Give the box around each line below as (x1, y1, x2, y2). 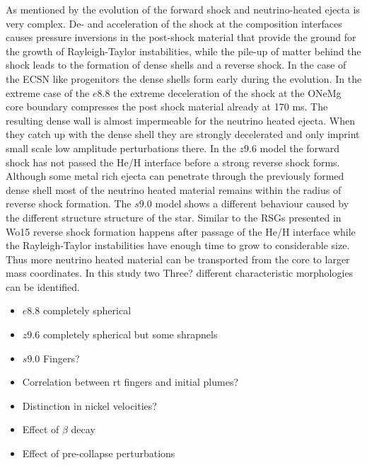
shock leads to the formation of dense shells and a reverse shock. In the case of (6, 57, 346, 72)
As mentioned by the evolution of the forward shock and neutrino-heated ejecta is (6, 2, 360, 16)
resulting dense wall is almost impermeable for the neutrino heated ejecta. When (6, 113, 355, 127)
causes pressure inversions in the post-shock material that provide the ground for (6, 30, 356, 45)
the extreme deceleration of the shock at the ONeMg (113, 85, 342, 100)
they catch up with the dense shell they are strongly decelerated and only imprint (6, 127, 360, 142)
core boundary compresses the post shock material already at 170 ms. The (6, 99, 328, 114)
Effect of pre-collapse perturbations (22, 446, 175, 461)
